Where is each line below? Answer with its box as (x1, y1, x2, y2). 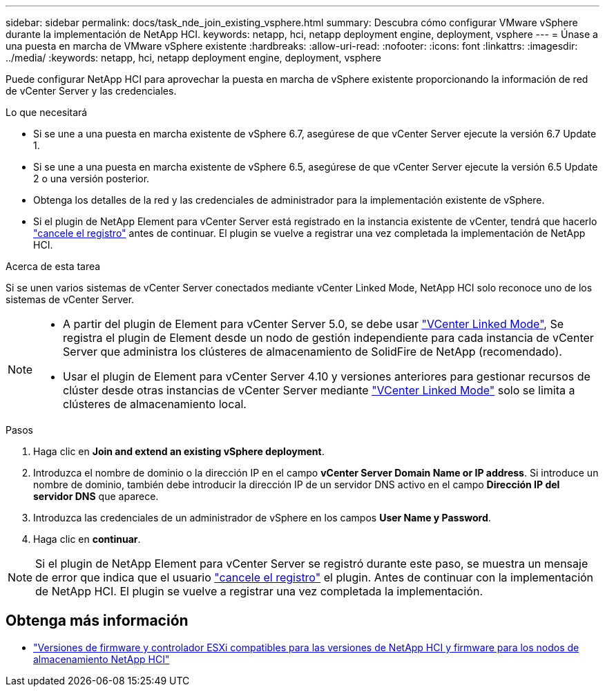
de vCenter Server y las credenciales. (6, 85, 177, 97)
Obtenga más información (6, 612, 189, 630)
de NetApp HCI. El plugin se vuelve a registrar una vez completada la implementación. (35, 584, 483, 598)
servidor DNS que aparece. (33, 490, 159, 502)
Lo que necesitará (6, 106, 88, 118)
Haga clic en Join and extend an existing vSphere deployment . (33, 445, 325, 457)
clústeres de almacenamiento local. (63, 397, 247, 411)
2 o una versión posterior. (33, 173, 150, 184)
